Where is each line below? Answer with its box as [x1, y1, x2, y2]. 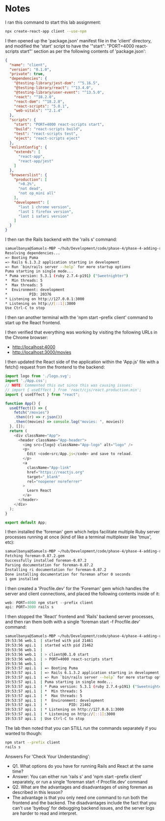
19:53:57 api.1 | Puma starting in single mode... [5, 679, 113, 685]
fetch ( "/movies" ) [14, 410, 50, 415]
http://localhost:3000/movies [12, 349, 72, 355]
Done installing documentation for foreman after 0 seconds [5, 572, 131, 577]
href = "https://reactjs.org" [27, 470, 84, 475]
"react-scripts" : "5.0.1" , [14, 104, 69, 109]
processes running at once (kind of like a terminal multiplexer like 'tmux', [5, 534, 152, 540]
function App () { [5, 401, 41, 406]
